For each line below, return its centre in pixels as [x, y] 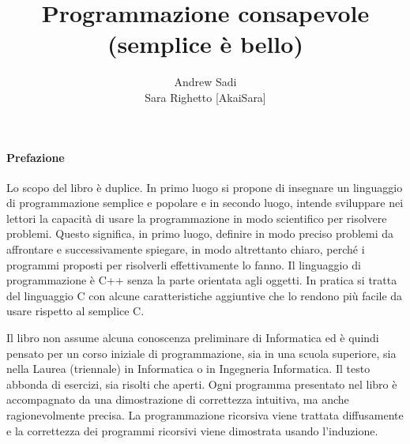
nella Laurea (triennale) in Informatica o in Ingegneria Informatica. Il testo [188, 369]
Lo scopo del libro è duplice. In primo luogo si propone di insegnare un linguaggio [205, 187]
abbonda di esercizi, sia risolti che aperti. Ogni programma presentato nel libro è [202, 384]
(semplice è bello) [205, 44]
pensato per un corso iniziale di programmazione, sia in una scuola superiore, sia [201, 353]
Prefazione [36, 157]
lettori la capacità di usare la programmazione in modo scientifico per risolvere [197, 218]
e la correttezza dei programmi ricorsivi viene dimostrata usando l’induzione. [192, 430]
